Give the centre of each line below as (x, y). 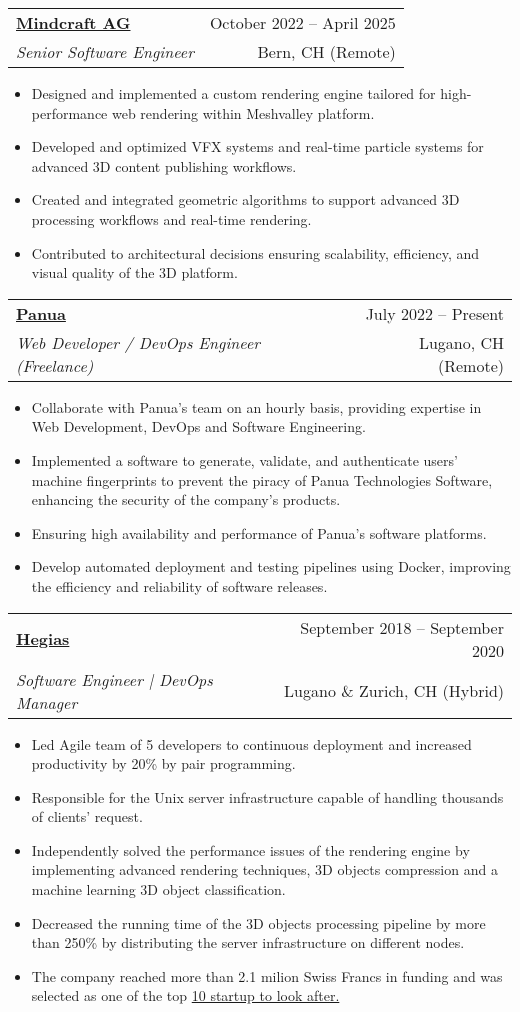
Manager (47, 702)
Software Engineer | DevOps (114, 679)
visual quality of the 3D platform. (134, 272)
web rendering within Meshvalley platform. (243, 112)
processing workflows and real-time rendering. (171, 218)
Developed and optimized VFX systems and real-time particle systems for (257, 146)
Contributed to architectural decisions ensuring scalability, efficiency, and (255, 252)
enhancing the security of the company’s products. (186, 499)
